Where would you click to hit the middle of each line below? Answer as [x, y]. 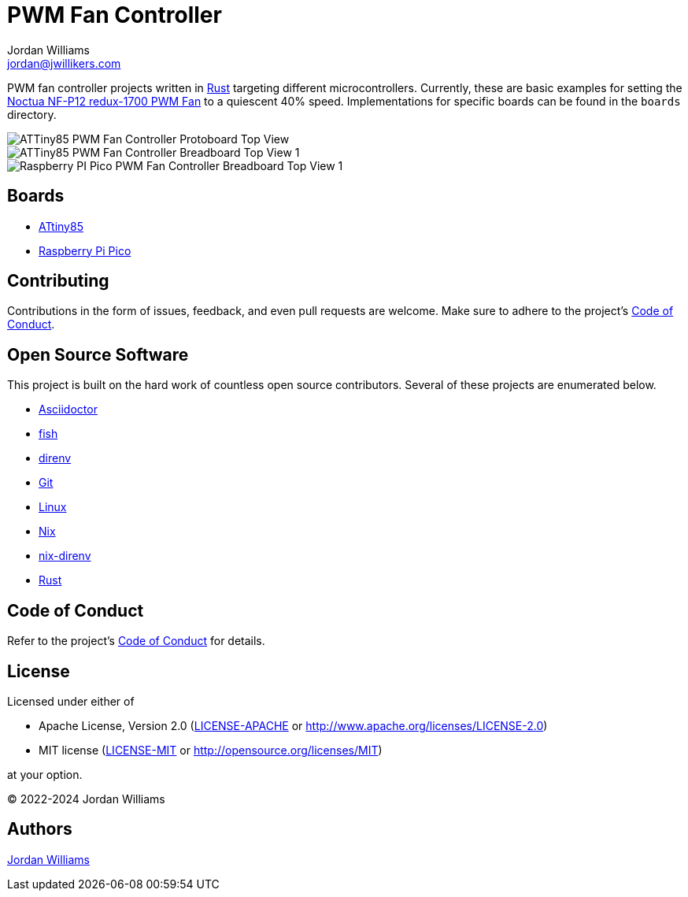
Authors [40, 829]
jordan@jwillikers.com [64, 63]
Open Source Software [98, 354]
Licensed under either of [71, 701]
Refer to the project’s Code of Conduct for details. [136, 641]
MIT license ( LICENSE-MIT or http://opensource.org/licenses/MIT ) [211, 750]
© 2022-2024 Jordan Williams [86, 799]
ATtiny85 [61, 226]
